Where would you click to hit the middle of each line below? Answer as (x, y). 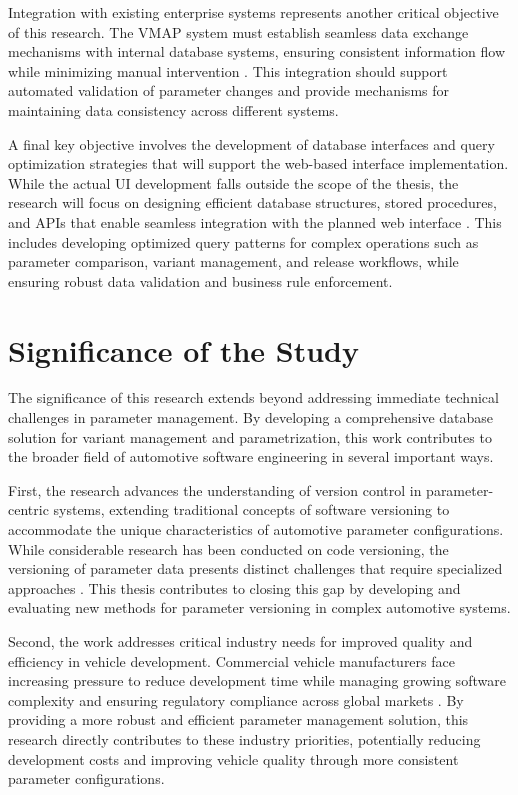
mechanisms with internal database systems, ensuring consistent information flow (257, 51)
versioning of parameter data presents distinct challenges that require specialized (255, 568)
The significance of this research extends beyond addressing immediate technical (253, 397)
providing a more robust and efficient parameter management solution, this (238, 719)
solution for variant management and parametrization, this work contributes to (250, 436)
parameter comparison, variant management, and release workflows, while (233, 261)
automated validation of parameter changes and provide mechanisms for (228, 90)
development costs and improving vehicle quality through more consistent (233, 758)
